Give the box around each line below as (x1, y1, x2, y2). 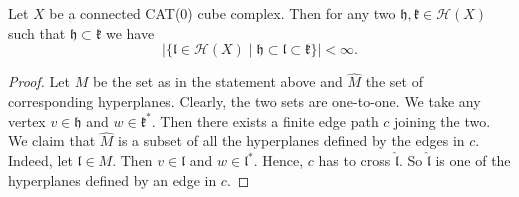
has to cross (318, 150, 391, 170)
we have (105, 22, 155, 43)
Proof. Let (8, 71, 70, 92)
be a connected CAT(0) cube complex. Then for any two (49, 3, 396, 23)
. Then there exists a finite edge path (151, 110, 379, 131)
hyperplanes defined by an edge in (8, 169, 217, 190)
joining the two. (394, 110, 491, 131)
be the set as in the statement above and (92, 71, 343, 92)
